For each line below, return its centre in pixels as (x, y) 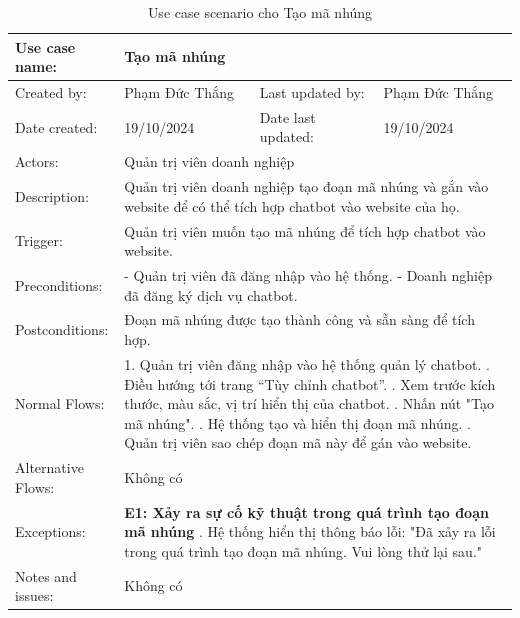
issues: (34, 595)
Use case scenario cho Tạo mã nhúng (260, 12)
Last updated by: (312, 92)
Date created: (56, 126)
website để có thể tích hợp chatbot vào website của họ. (292, 205)
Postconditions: (62, 329)
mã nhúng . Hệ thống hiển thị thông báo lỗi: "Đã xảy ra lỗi (310, 531)
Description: (52, 195)
